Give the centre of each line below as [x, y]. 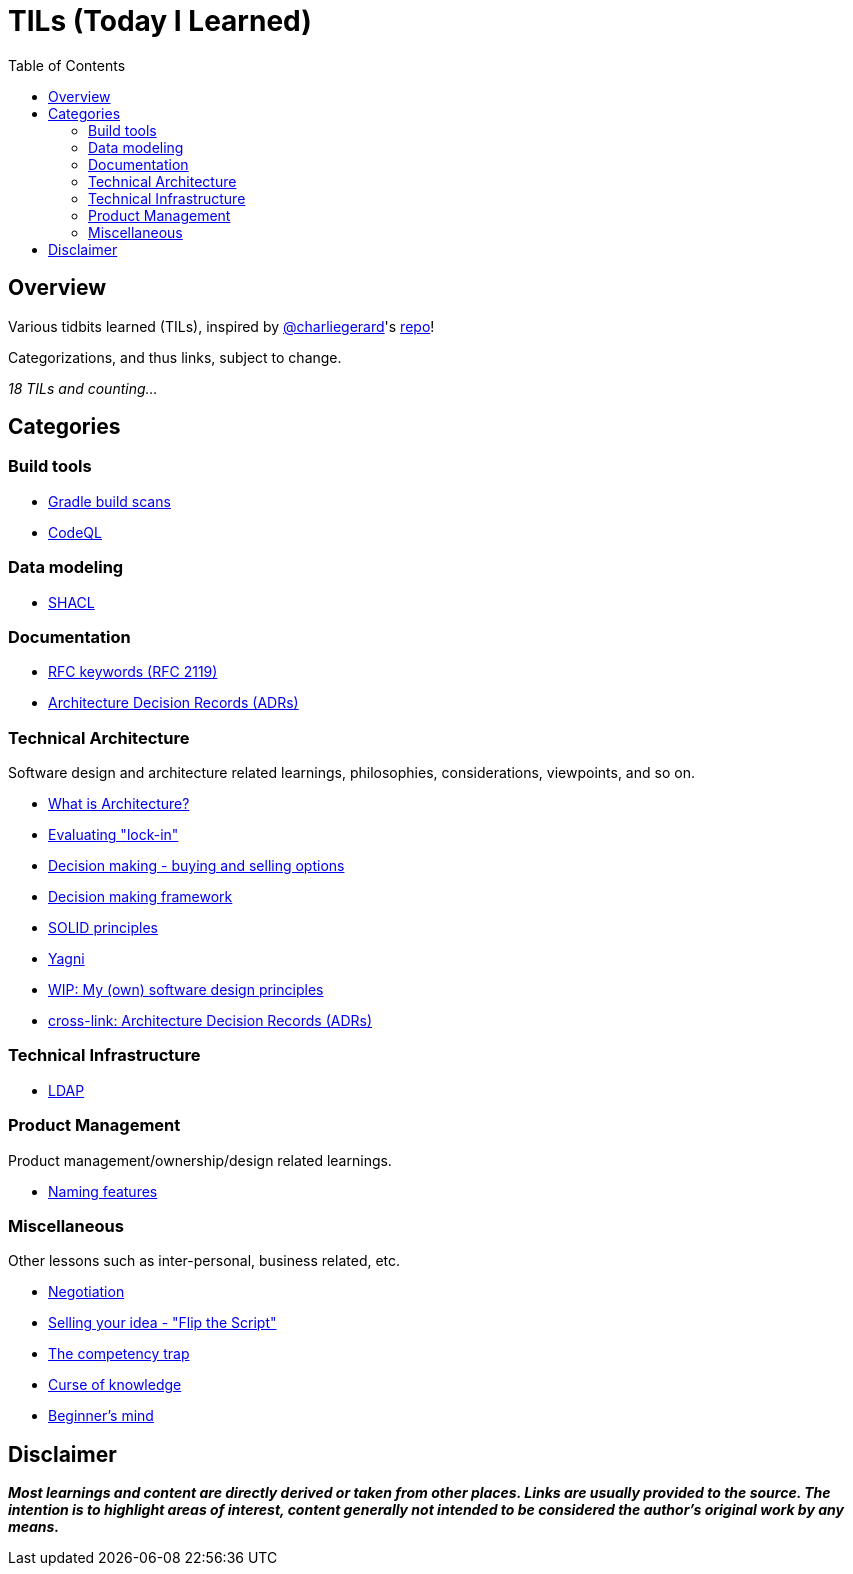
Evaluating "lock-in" [113, 835]
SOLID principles [103, 928]
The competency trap [119, 1354]
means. [34, 1527]
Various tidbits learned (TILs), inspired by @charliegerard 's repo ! [221, 326]
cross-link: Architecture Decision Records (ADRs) [210, 1021]
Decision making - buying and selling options [196, 866]
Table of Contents [67, 65]
